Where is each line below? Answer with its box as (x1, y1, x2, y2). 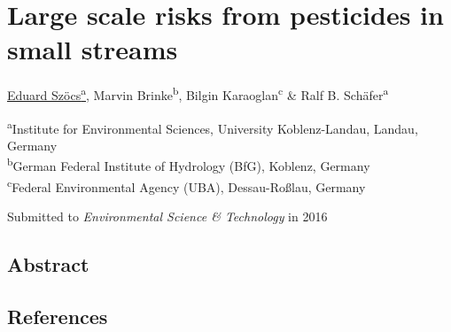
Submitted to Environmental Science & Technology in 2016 (7, 206, 328, 225)
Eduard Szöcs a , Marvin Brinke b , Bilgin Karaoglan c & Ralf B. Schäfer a (7, 83, 389, 104)
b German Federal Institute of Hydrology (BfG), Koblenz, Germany (7, 154, 370, 175)
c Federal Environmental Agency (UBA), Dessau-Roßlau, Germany (7, 174, 366, 196)
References (7, 302, 108, 329)
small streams (7, 31, 178, 67)
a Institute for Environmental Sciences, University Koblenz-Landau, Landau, (7, 116, 418, 137)
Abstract (7, 250, 89, 277)
